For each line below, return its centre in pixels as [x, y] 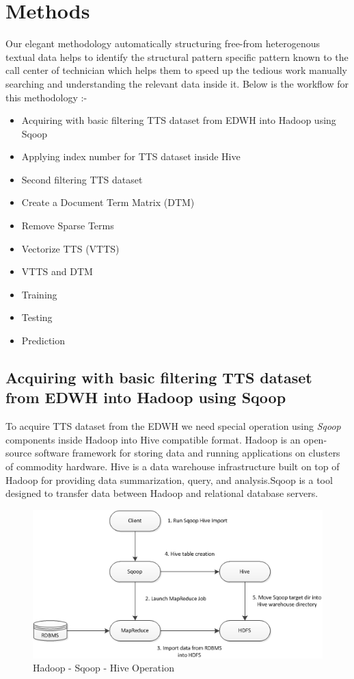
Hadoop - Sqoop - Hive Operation [104, 668]
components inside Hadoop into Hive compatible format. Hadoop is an [153, 439]
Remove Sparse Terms [68, 226]
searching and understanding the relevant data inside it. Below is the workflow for [177, 83]
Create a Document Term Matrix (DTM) [108, 202]
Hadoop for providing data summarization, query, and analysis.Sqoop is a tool [169, 479]
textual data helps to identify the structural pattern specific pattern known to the [177, 56]
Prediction [43, 341]
